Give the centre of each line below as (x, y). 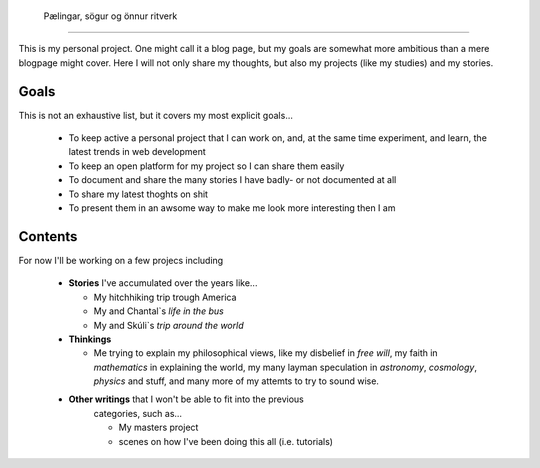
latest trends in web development (137, 152)
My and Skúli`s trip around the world (168, 325)
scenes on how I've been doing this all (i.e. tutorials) (226, 441)
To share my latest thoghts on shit (138, 194)
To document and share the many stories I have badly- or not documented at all (232, 180)
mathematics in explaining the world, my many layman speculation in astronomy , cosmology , (285, 367)
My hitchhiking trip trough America (165, 297)
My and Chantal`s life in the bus (158, 311)
